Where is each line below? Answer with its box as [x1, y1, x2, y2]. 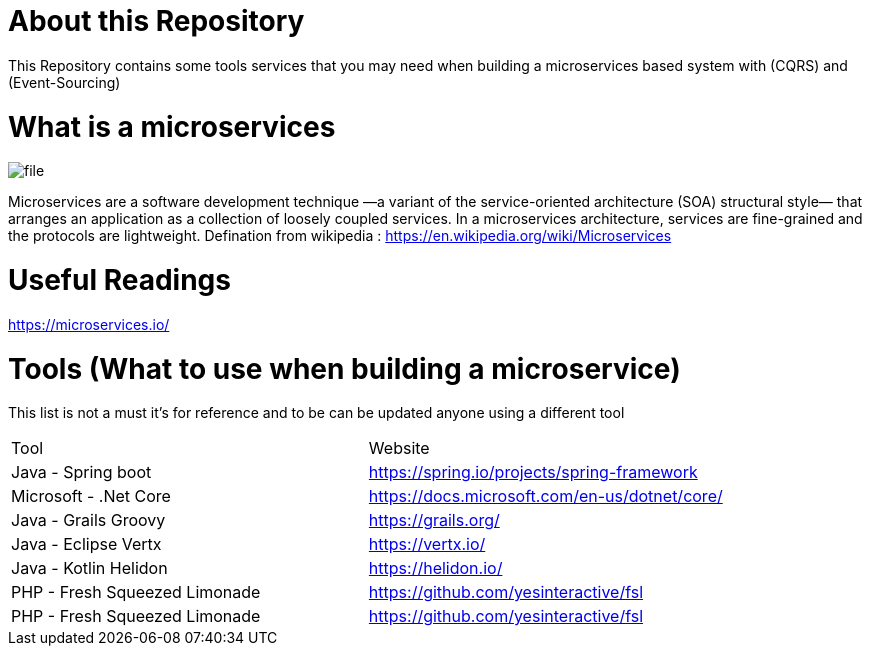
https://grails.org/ [368, 510, 500, 531]
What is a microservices [8, 109, 336, 144]
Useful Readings [8, 263, 231, 297]
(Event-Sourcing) [8, 73, 121, 91]
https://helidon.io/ [368, 558, 503, 579]
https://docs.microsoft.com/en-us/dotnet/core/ [368, 486, 723, 507]
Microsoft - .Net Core [11, 486, 171, 507]
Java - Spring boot [11, 462, 152, 483]
